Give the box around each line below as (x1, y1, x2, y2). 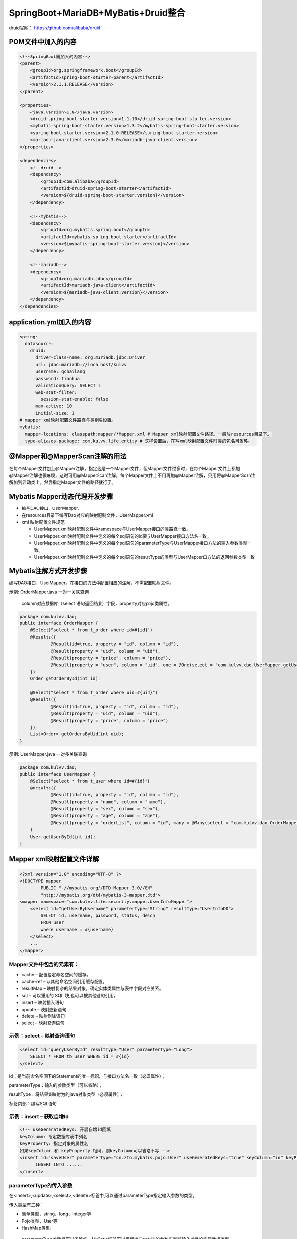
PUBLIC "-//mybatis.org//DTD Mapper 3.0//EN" (40, 885, 153, 891)
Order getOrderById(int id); (30, 676, 101, 681)
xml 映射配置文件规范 (21, 519, 65, 525)
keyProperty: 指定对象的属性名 (19, 1141, 89, 1147)
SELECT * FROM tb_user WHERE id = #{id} (30, 1054, 130, 1059)
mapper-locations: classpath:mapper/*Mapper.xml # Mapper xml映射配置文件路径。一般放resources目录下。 (25, 431, 272, 437)
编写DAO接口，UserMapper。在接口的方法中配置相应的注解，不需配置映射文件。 (9, 580, 174, 586)
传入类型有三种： (9, 1202, 44, 1208)
